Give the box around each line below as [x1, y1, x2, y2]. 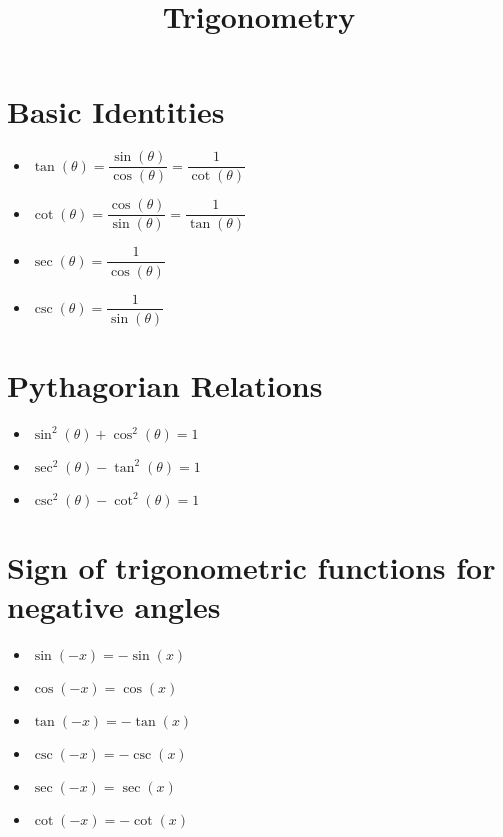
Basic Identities [7, 91, 225, 132]
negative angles [7, 586, 221, 627]
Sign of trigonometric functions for [7, 546, 496, 587]
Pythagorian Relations [7, 364, 323, 405]
